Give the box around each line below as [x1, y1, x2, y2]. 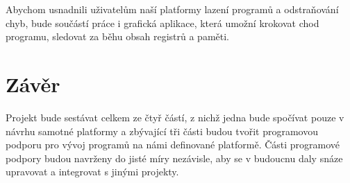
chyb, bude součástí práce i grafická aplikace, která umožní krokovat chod [6, 15, 319, 30]
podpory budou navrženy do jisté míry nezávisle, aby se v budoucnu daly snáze [6, 150, 343, 165]
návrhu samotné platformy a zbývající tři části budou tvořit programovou [6, 123, 318, 138]
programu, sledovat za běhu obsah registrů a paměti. [6, 29, 229, 44]
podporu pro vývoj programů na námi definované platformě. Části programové [6, 137, 340, 152]
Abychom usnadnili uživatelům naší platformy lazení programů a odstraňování [6, 2, 339, 16]
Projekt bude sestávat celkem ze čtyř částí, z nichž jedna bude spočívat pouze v [6, 110, 344, 124]
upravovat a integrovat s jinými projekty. [6, 164, 179, 179]
